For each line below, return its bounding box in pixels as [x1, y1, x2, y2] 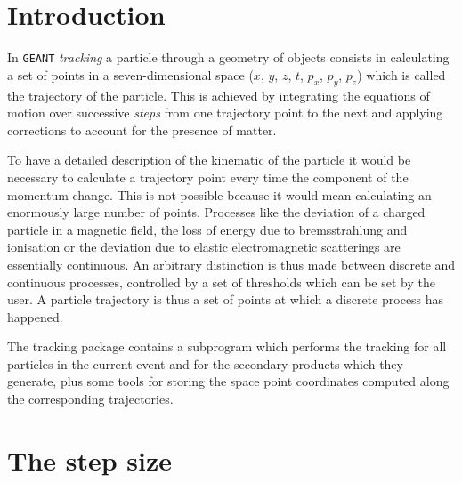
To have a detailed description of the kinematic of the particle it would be [7, 150, 411, 169]
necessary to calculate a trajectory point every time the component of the [7, 167, 409, 186]
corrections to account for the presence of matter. [7, 120, 277, 139]
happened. [7, 307, 63, 326]
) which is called [357, 65, 446, 84]
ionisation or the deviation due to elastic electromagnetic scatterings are [7, 237, 401, 256]
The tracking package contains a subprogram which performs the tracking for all [7, 337, 447, 356]
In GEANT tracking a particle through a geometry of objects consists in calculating [7, 48, 450, 67]
